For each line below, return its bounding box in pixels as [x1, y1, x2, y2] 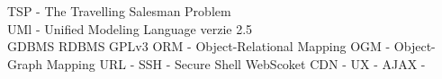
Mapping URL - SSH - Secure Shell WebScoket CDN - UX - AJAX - [46, 54, 426, 73]
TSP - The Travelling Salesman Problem [7, 2, 231, 20]
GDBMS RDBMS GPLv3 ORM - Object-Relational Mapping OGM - [7, 37, 391, 56]
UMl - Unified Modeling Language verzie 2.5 [7, 19, 253, 38]
